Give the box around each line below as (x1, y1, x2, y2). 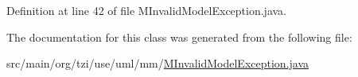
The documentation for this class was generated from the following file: (6, 28, 352, 45)
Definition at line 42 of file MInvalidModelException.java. (6, 2, 287, 18)
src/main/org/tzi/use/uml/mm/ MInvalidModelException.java (6, 55, 309, 71)
